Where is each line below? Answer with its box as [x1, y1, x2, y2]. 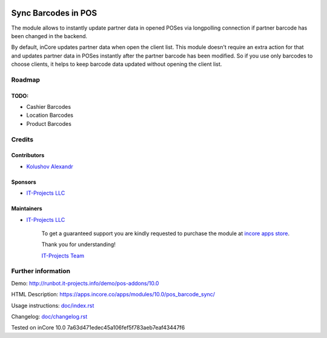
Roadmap [11, 76, 41, 84]
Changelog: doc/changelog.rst [11, 313, 88, 320]
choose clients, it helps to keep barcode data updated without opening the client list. [11, 60, 222, 68]
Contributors [11, 152, 45, 159]
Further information [11, 267, 71, 275]
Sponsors [11, 178, 36, 186]
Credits [11, 135, 33, 143]
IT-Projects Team [41, 252, 85, 259]
